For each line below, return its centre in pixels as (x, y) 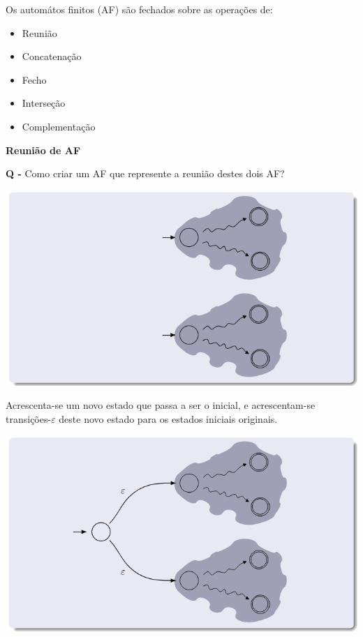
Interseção (44, 103)
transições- (29, 418)
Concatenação (52, 56)
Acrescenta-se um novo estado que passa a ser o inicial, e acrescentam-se (161, 405)
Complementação (59, 126)
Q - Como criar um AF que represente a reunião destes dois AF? (145, 173)
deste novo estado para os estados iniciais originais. (168, 418)
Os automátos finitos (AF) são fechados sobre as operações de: (139, 9)
